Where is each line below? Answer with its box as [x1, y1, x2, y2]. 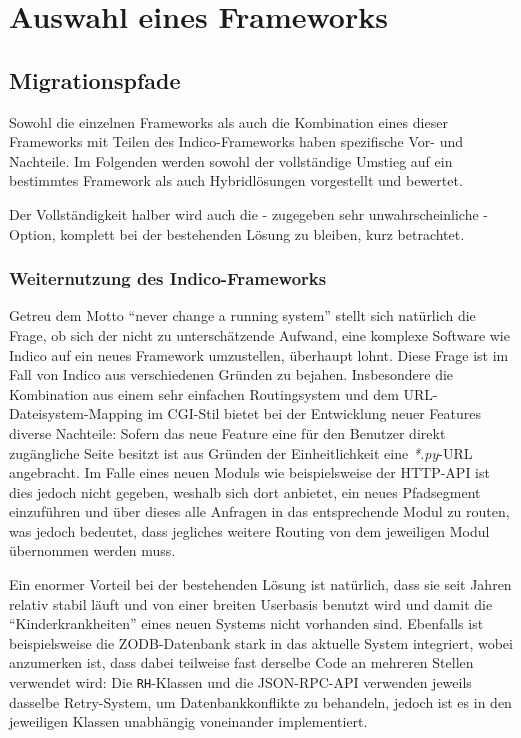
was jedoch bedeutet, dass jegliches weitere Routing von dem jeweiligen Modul [9, 520, 490, 541]
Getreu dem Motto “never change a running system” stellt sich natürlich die [9, 305, 476, 326]
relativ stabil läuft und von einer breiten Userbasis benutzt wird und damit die [9, 593, 493, 614]
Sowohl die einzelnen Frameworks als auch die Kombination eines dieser [9, 111, 448, 132]
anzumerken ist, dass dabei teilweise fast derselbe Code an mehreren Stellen [9, 652, 474, 673]
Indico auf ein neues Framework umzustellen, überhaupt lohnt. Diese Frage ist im [9, 344, 509, 365]
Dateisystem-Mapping [9, 403, 143, 424]
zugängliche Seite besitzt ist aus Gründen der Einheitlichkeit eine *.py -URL [9, 442, 473, 463]
